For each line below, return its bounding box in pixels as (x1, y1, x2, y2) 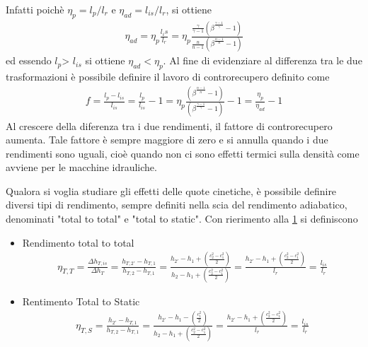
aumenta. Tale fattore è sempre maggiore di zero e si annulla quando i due (6, 132, 328, 147)
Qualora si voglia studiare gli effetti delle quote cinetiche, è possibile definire (6, 183, 337, 198)
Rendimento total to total (22, 235, 134, 249)
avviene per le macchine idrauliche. (6, 160, 157, 175)
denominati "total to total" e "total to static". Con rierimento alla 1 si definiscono (6, 211, 358, 226)
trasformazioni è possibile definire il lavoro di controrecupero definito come (6, 69, 330, 84)
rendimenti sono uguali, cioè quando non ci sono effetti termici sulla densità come (6, 146, 360, 160)
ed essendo (6, 53, 52, 68)
